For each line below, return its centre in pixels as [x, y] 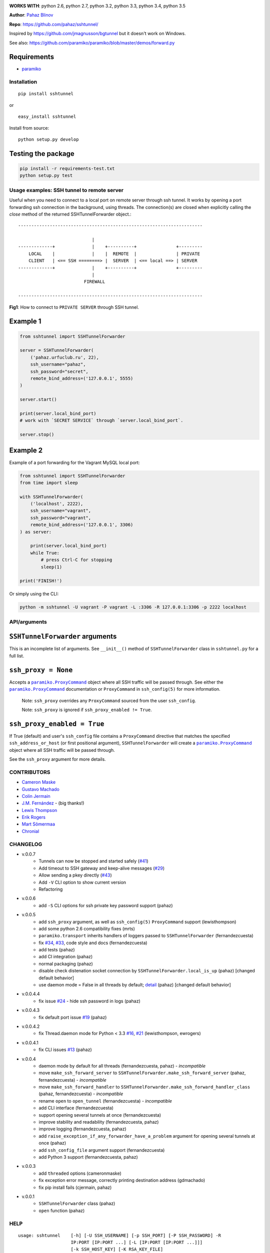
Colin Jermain [36, 796]
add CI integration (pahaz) [66, 957]
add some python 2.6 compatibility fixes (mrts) [87, 928]
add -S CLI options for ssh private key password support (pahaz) [106, 905]
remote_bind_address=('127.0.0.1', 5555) [82, 378]
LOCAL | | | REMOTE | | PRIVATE [114, 254]
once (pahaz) [52, 1143]
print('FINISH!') [41, 581]
